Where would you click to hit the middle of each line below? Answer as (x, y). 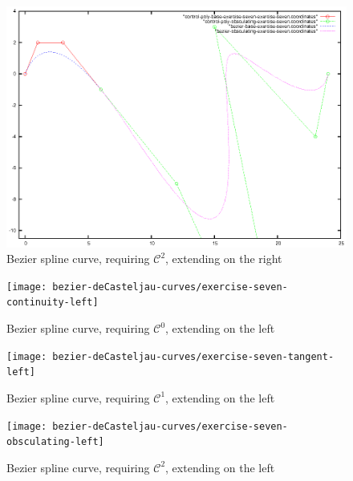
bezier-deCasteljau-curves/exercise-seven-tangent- (193, 356)
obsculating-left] (55, 442)
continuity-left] (53, 303)
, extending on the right (224, 259)
